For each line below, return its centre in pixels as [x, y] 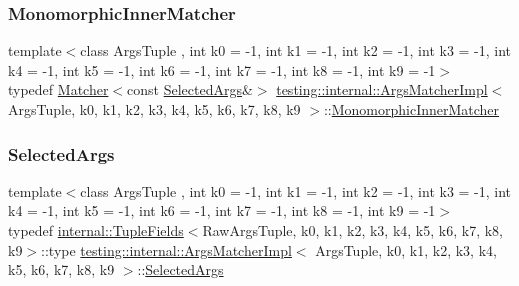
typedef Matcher [58, 89]
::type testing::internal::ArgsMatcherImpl [166, 249]
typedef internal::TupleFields [96, 230]
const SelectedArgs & [190, 89]
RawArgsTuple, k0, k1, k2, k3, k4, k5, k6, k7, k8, [352, 230]
